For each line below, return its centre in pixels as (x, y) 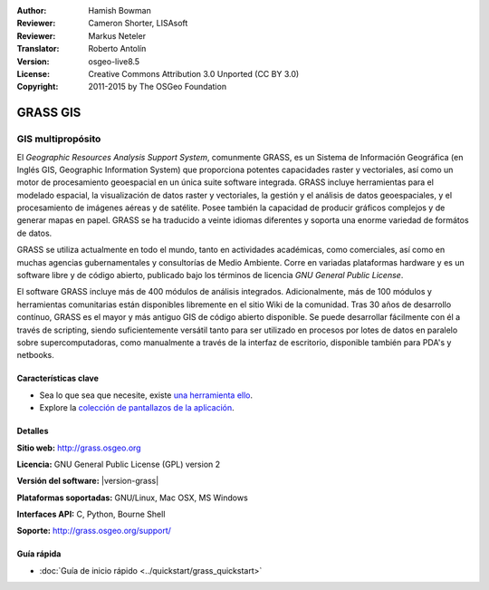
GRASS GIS (49, 113)
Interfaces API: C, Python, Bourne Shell (91, 514)
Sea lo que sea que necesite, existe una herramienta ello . (146, 395)
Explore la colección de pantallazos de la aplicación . (137, 408)
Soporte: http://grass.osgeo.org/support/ (94, 531)
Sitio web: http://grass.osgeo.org (79, 448)
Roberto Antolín (117, 49)
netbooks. (35, 355)
